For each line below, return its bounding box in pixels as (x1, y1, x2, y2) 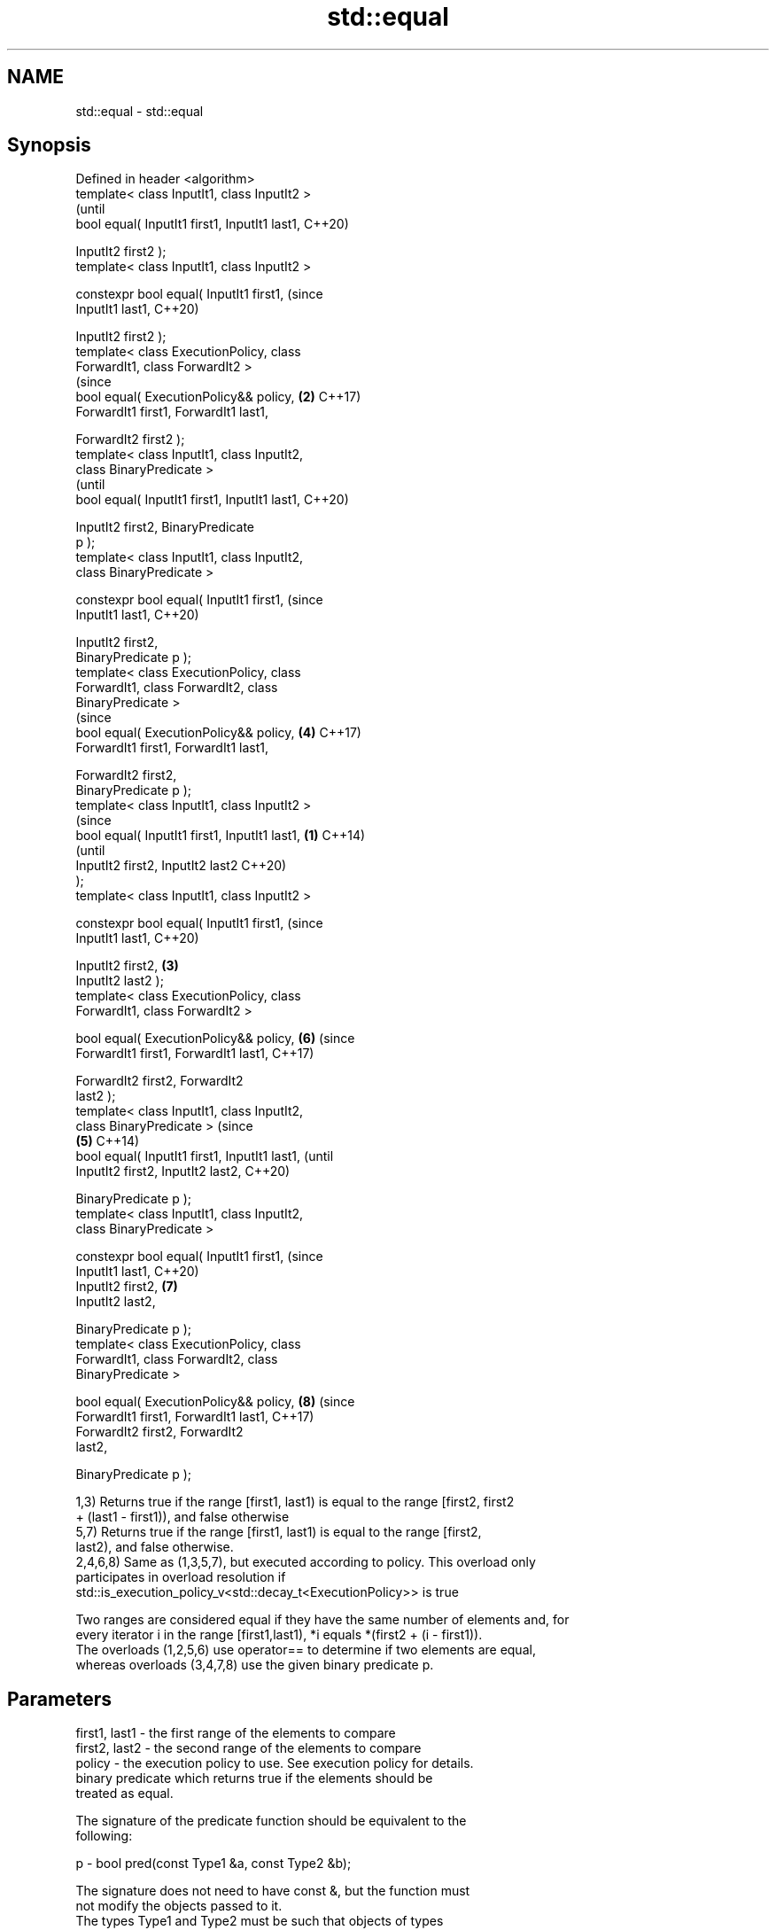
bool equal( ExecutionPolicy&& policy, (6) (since (75, 1031, 355, 1047)
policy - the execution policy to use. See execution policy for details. (75, 1755, 474, 1771)
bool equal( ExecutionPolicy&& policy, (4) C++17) (75, 725, 361, 741)
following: (75, 1828, 133, 1844)
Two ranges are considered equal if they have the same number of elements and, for (75, 1612, 570, 1628)
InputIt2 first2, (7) (75, 1279, 178, 1295)
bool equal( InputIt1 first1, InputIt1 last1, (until (75, 1148, 334, 1164)
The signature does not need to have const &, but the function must (75, 1883, 470, 1899)
